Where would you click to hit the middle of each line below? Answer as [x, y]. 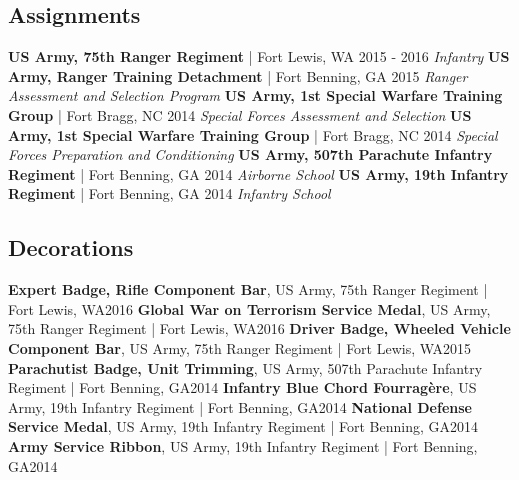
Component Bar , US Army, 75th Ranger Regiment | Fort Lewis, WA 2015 [240, 347]
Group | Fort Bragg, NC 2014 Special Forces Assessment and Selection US [240, 114]
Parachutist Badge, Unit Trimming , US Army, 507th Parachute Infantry [245, 367]
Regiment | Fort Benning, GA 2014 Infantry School [169, 193]
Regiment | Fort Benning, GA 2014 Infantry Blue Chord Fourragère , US [242, 387]
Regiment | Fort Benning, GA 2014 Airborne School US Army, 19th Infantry [258, 173]
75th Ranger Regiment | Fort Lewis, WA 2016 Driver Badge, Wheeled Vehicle [259, 328]
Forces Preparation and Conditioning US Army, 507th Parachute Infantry [250, 154]
